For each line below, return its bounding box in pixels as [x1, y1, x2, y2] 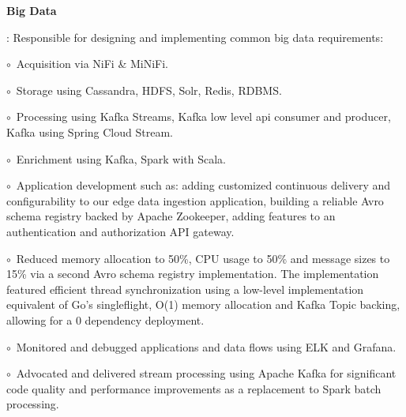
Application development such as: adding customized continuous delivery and [16, 177, 391, 193]
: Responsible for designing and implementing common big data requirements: [6, 28, 384, 45]
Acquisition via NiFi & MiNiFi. [16, 55, 169, 72]
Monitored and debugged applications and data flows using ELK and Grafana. [16, 338, 397, 355]
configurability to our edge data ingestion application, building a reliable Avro [6, 192, 384, 208]
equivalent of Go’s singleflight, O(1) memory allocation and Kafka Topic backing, [6, 296, 400, 313]
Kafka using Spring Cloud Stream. [6, 123, 173, 140]
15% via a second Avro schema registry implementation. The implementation [6, 265, 379, 282]
